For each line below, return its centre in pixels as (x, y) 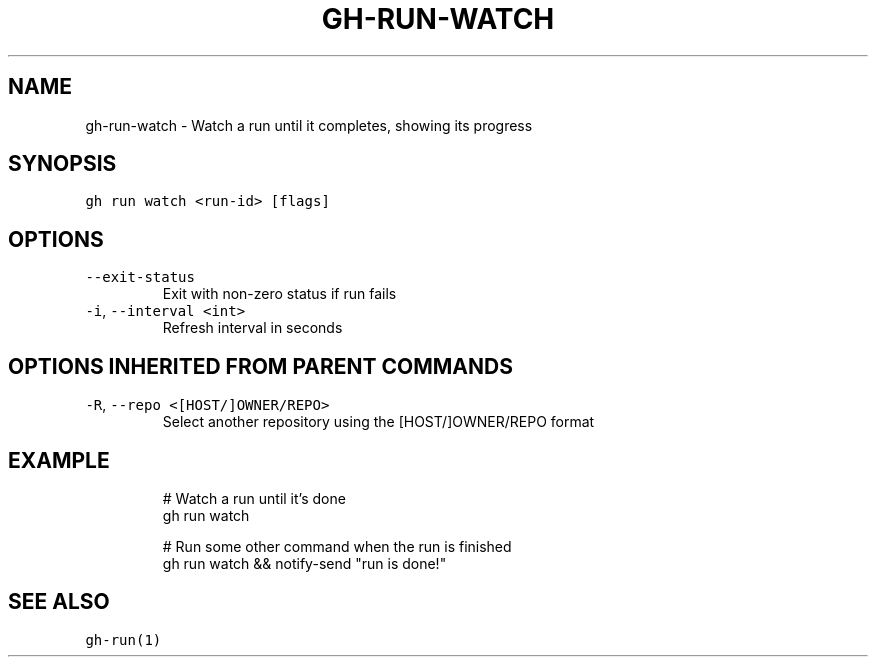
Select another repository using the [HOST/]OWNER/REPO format (378, 422)
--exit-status (140, 277)
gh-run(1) (123, 639)
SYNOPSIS (62, 164)
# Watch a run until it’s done (254, 498)
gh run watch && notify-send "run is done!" (304, 563)
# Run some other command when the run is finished (337, 546)
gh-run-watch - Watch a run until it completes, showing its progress (309, 125)
